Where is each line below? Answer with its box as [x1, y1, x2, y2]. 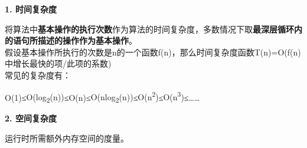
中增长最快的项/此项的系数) [5, 57, 112, 70]
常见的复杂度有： [5, 68, 71, 81]
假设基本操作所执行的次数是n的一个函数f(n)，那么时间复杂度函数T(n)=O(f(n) [5, 45, 301, 58]
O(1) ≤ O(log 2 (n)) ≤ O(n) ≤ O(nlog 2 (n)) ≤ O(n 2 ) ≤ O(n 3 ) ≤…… [5, 89, 200, 105]
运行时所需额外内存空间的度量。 [5, 131, 129, 144]
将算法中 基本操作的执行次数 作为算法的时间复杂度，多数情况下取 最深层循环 [5, 22, 294, 35]
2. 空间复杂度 [5, 112, 57, 124]
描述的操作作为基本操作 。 [37, 34, 137, 47]
